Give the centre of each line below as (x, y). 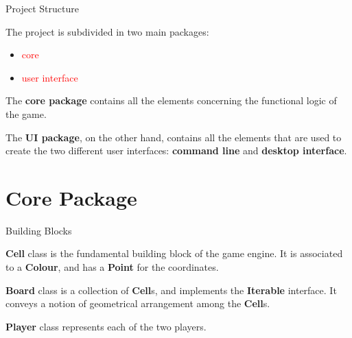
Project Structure (42, 8)
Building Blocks (39, 230)
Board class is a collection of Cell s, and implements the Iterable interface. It (171, 290)
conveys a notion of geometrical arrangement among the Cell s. (138, 303)
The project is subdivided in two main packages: (107, 31)
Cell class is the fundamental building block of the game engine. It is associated (174, 253)
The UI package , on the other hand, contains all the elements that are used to (174, 137)
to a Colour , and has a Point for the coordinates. (112, 267)
